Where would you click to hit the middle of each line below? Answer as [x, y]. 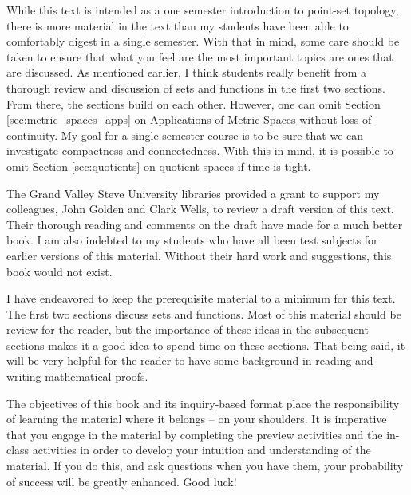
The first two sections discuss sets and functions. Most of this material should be [204, 313]
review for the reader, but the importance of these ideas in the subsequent [188, 329]
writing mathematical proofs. [77, 376]
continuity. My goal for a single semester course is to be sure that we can [185, 135]
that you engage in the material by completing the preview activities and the [195, 434]
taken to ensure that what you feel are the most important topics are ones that [200, 56]
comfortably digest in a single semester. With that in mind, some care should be [203, 41]
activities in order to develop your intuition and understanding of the [202, 450]
